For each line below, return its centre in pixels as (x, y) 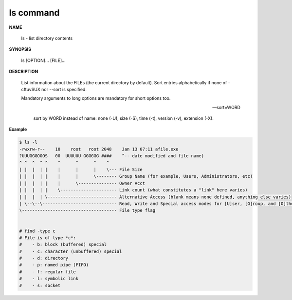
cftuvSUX (31, 89)
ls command (34, 13)
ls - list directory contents (47, 38)
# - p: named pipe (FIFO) (54, 265)
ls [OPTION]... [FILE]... (43, 60)
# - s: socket (40, 285)
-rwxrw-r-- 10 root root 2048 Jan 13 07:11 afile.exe (99, 149)
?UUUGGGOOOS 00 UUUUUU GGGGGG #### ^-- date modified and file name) (112, 156)
